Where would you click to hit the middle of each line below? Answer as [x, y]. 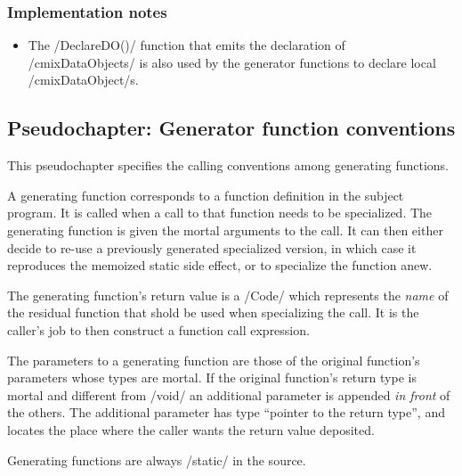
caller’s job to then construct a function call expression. [158, 329]
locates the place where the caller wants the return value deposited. [191, 429]
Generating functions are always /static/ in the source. [157, 460]
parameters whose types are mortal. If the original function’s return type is [212, 378]
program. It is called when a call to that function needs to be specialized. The [220, 213]
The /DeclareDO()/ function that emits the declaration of [186, 45]
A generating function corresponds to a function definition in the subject [206, 195]
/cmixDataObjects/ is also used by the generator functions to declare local [232, 62]
